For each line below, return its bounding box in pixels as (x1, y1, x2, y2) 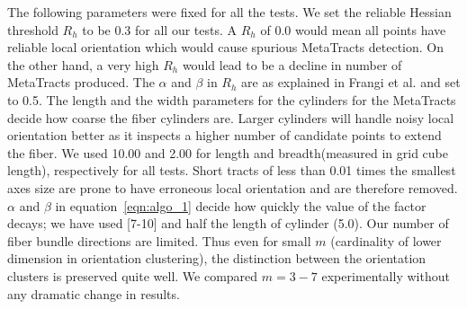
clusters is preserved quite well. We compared (7, 266, 258, 285)
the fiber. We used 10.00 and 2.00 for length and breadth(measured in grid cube (7, 143, 449, 162)
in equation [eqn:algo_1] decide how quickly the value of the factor (55, 196, 427, 215)
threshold (7, 20, 58, 39)
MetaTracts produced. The (7, 73, 155, 92)
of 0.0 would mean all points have (260, 20, 446, 39)
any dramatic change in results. (7, 284, 180, 303)
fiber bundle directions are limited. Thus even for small (7, 231, 311, 250)
